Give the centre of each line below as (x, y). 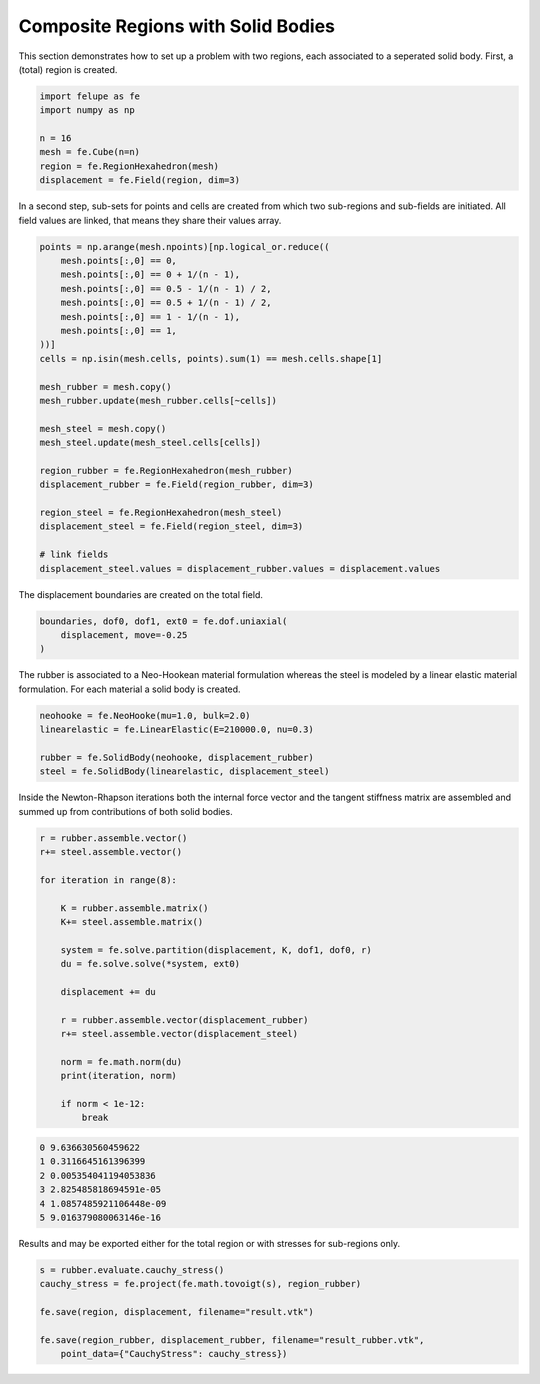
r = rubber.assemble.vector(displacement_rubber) (184, 1019)
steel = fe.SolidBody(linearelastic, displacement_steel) (184, 771)
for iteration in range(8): (108, 879)
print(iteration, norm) (118, 1076)
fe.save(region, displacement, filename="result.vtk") (176, 1312)
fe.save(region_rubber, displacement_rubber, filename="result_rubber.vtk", (232, 1339)
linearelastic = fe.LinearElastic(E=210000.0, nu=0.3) (176, 729)
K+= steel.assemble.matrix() (132, 921)
